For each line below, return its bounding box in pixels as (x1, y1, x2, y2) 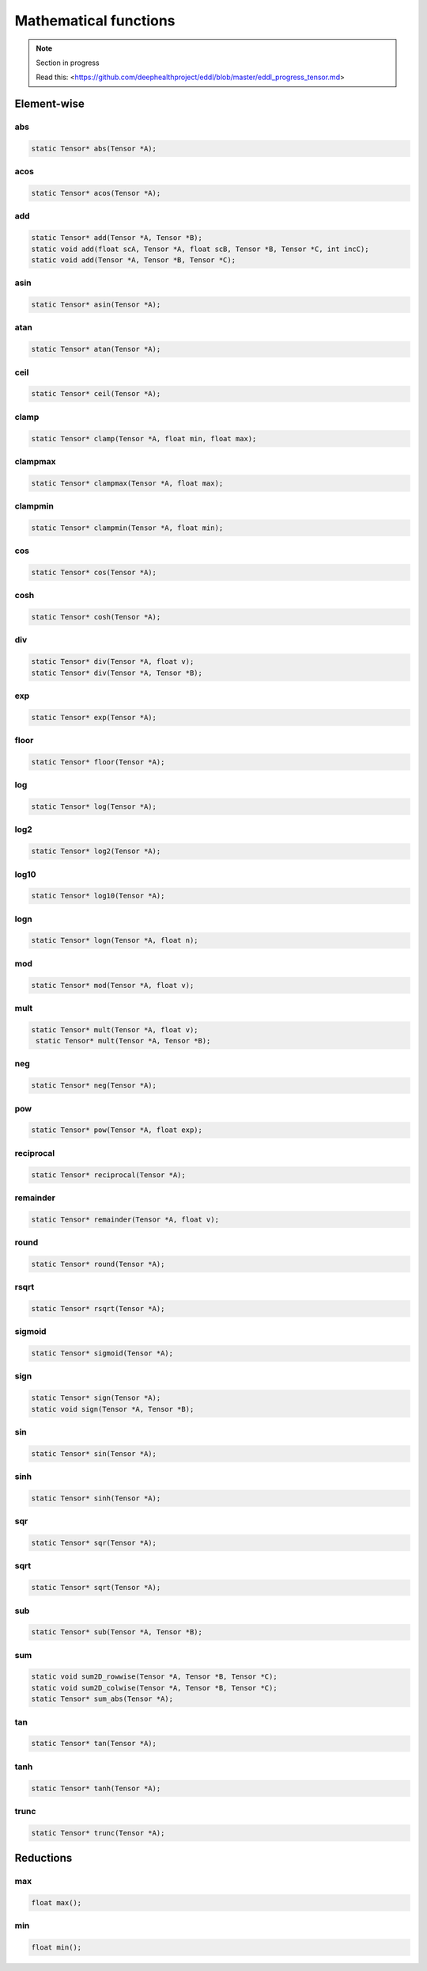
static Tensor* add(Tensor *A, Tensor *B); (31, 234, 203, 242)
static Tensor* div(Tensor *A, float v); (31, 658, 195, 666)
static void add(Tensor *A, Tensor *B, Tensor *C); (31, 255, 236, 265)
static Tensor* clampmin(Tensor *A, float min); (31, 523, 224, 532)
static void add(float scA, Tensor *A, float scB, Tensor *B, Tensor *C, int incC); (31, 244, 369, 254)
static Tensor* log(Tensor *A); (31, 803, 157, 811)
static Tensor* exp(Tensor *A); (31, 713, 157, 722)
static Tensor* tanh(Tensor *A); (31, 1783, 161, 1793)
